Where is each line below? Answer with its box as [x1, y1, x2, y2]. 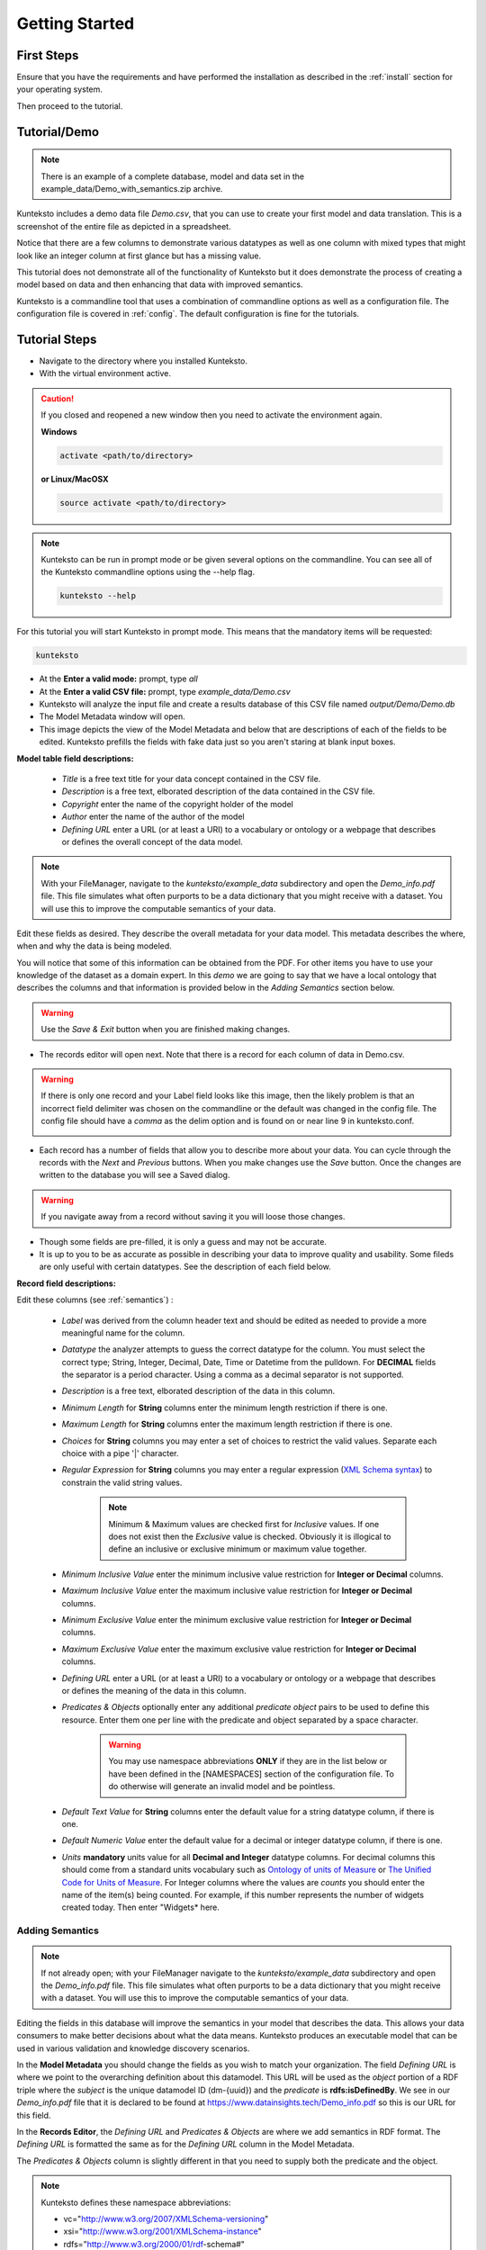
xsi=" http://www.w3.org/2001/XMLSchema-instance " [63, 2226, 262, 2236]
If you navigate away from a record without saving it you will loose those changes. [40, 1211, 346, 1222]
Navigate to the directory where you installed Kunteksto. [39, 355, 247, 366]
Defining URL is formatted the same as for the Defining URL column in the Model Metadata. [16, 2138, 355, 2150]
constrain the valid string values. [61, 1477, 183, 1488]
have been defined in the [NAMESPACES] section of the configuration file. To [108, 1768, 395, 1779]
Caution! [40, 392, 75, 404]
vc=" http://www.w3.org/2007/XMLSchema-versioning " [63, 2213, 269, 2224]
